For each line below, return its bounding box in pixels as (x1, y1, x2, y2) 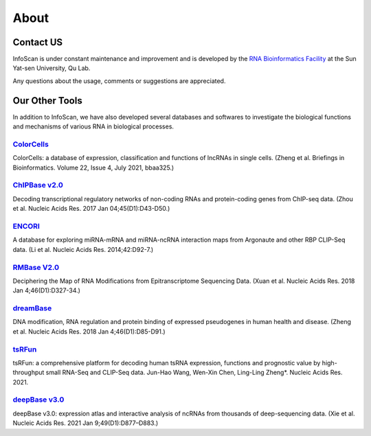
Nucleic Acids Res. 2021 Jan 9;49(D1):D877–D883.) (12, 419, 159, 427)
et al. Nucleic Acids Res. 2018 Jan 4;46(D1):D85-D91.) (12, 327, 166, 336)
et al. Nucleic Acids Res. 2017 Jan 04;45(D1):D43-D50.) (12, 205, 170, 213)
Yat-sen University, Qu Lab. (12, 64, 91, 72)
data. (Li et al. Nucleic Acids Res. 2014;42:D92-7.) (12, 245, 154, 253)
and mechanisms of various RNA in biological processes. (12, 122, 175, 130)
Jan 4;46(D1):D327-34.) (12, 286, 80, 295)
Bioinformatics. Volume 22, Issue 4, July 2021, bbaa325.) (12, 163, 175, 172)
